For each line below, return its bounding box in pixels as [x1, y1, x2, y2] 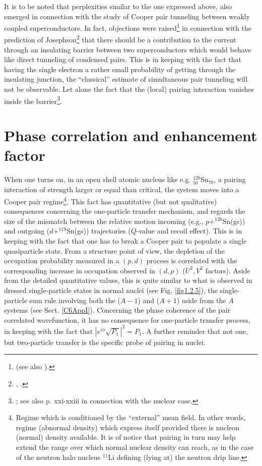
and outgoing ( [4, 225, 50, 236]
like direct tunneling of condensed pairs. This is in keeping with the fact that [4, 54, 241, 65]
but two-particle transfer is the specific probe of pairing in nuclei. [4, 336, 206, 347]
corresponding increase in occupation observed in [4, 265, 155, 275]
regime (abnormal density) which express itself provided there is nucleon [16, 422, 239, 432]
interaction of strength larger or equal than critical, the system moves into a [4, 184, 239, 195]
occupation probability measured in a [4, 255, 119, 266]
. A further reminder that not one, [142, 325, 248, 336]
